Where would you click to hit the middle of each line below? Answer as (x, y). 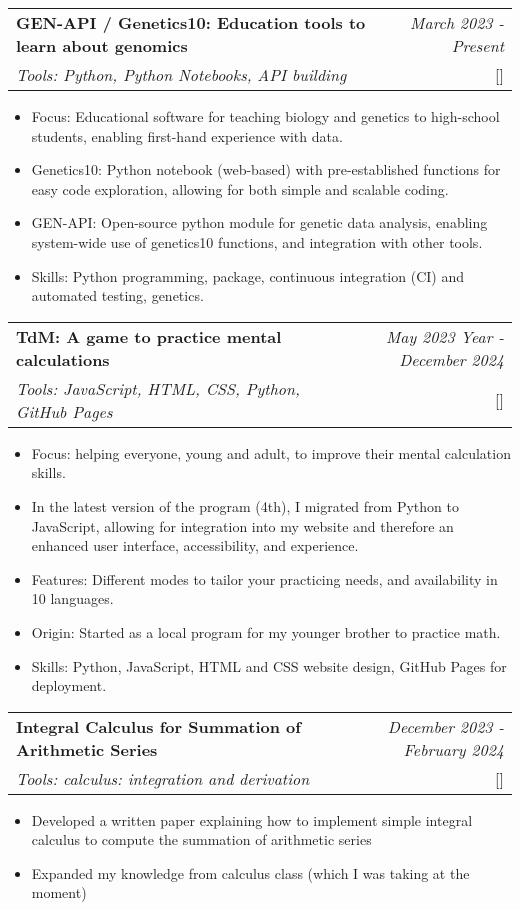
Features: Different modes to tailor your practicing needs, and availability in (264, 578)
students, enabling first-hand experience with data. (187, 135)
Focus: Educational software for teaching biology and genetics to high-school (265, 116)
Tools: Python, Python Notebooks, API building (181, 74)
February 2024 (453, 749)
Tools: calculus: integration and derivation (163, 778)
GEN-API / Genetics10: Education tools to (191, 22)
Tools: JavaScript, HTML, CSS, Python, (158, 388)
